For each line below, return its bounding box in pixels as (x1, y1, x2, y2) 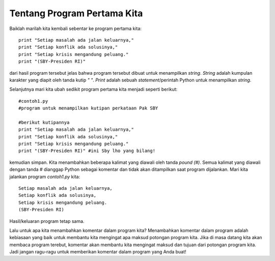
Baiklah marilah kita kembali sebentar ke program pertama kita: (9, 25, 142, 32)
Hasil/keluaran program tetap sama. (9, 218, 85, 224)
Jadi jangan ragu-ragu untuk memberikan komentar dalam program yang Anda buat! (9, 249, 186, 255)
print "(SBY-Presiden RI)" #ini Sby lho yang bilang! (18, 148, 155, 154)
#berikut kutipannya (18, 120, 70, 125)
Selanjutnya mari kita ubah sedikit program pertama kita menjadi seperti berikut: (9, 86, 178, 93)
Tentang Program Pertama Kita (9, 8, 143, 19)
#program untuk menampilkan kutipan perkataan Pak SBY (18, 105, 158, 111)
